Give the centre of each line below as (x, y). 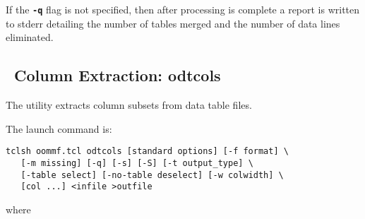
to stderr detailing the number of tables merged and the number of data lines (173, 23)
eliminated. (30, 37)
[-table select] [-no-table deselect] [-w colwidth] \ (152, 175)
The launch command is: (59, 128)
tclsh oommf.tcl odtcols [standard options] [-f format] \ (147, 152)
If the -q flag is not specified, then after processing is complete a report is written (183, 9)
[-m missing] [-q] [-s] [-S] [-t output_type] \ (137, 163)
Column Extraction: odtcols (118, 75)
